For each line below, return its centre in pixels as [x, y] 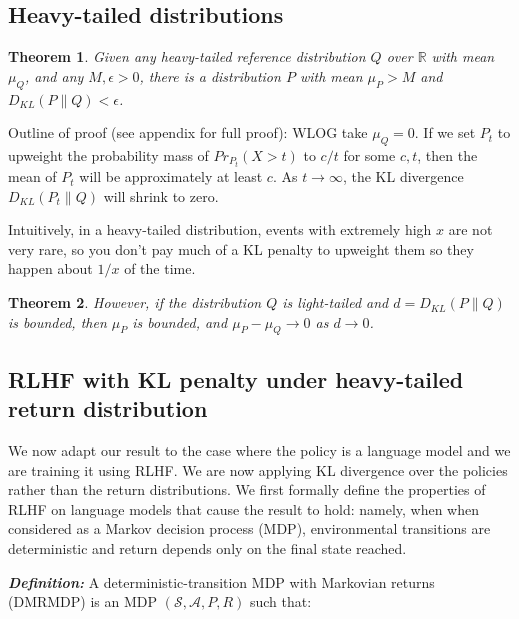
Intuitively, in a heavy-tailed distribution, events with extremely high [220, 229]
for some [369, 154]
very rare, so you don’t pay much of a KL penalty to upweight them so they [241, 248]
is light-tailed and [335, 302]
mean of [32, 176]
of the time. [160, 268]
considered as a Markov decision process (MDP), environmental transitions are [249, 528]
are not [470, 229]
